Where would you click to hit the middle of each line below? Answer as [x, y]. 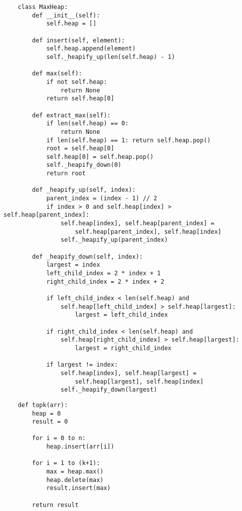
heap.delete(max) [75, 480]
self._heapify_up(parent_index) [114, 240]
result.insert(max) [78, 488]
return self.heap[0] [80, 99]
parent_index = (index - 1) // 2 [102, 199]
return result [55, 505]
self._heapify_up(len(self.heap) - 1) [111, 57]
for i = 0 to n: [59, 438]
